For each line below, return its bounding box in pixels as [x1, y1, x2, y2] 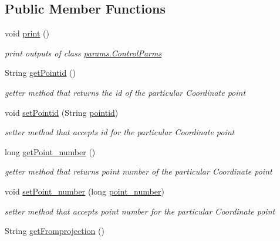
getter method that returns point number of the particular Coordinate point [5, 165, 272, 178]
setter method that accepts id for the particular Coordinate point [5, 126, 235, 138]
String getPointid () [5, 66, 76, 79]
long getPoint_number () [5, 145, 96, 158]
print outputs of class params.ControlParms [5, 46, 162, 59]
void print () [5, 27, 49, 39]
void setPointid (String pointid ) [5, 106, 119, 118]
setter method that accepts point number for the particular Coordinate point [5, 205, 275, 217]
